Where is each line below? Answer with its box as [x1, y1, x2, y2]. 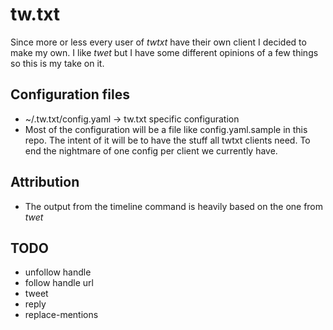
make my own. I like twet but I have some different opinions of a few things [10, 46, 319, 58]
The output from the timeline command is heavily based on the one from [24, 200, 324, 212]
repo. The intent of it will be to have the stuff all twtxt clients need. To [24, 134, 311, 146]
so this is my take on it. [10, 57, 105, 69]
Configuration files [10, 86, 130, 103]
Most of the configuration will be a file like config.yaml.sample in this [24, 123, 308, 135]
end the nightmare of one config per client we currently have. [24, 144, 278, 157]
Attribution [10, 174, 80, 191]
